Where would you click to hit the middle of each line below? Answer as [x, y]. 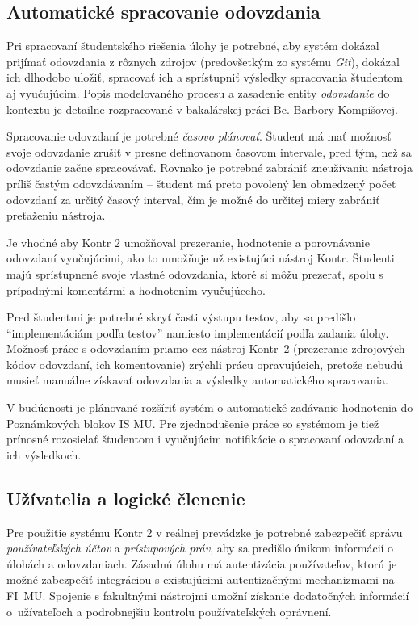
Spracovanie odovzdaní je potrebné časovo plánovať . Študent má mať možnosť [199, 136]
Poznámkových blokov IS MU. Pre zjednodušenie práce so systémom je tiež [193, 423]
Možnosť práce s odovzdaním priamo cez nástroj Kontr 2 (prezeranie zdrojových [206, 348]
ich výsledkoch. [44, 454]
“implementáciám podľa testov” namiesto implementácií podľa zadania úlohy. [198, 332]
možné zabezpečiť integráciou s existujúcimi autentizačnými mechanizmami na [201, 579]
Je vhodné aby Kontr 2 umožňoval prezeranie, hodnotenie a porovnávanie [188, 242]
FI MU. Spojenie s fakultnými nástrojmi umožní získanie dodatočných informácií [208, 596]
